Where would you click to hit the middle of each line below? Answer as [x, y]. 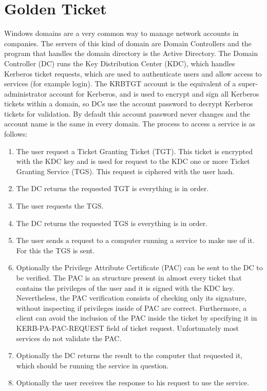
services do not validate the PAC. [69, 338]
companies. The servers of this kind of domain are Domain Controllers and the [128, 43]
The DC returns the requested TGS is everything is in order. [112, 223]
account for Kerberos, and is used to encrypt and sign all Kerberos [154, 93]
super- [248, 83]
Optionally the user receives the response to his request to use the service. [133, 383]
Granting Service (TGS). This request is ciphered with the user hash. [125, 171]
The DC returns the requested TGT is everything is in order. [112, 188]
